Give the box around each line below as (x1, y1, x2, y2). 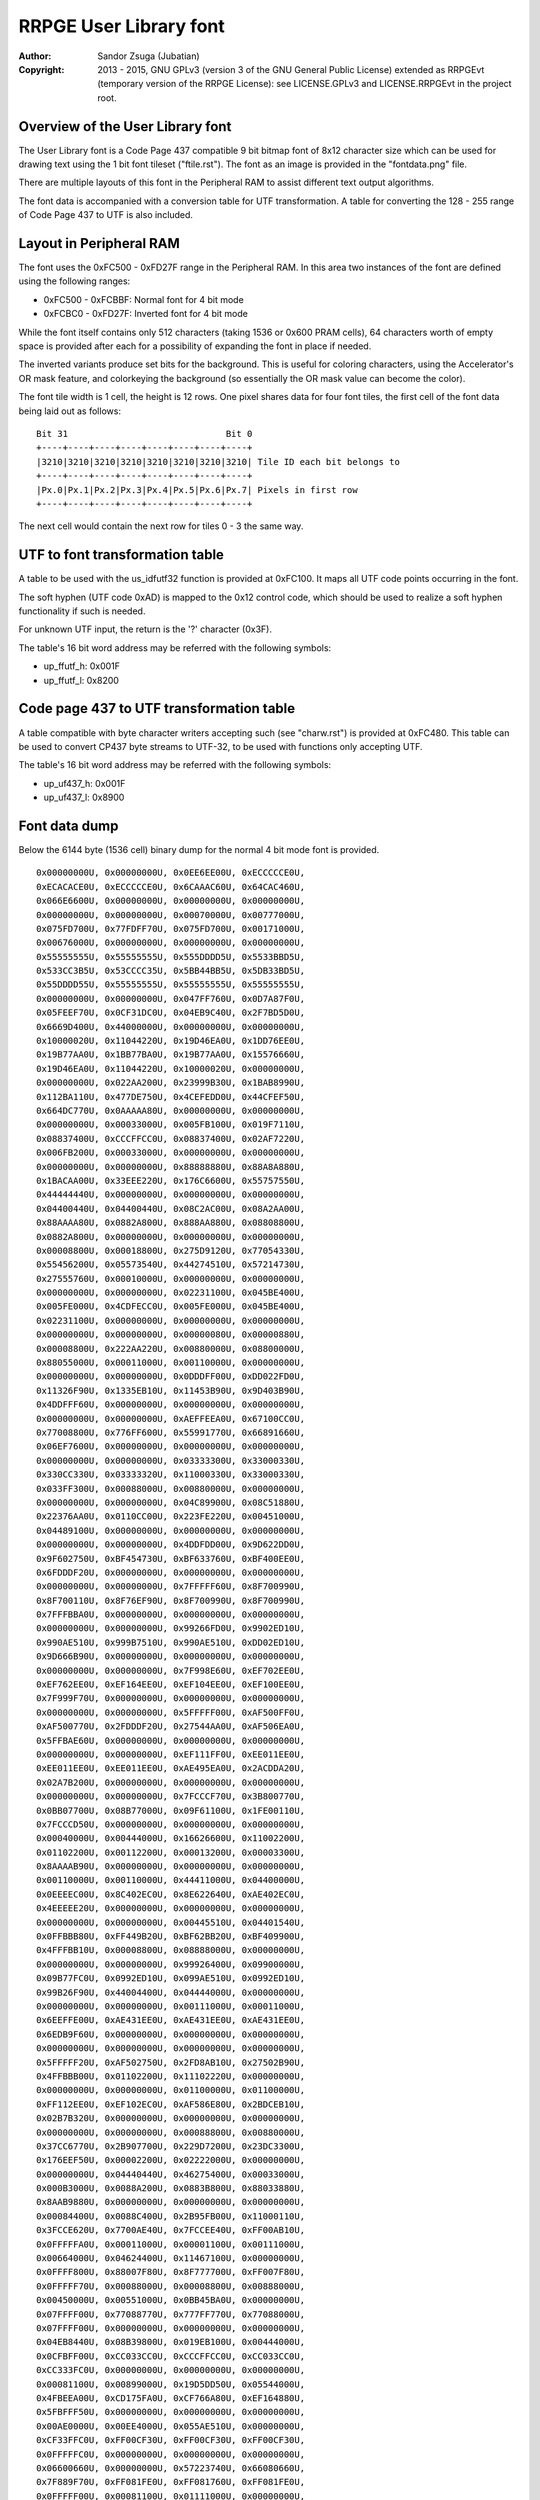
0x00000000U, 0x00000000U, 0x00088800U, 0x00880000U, (36, 2126, 305, 2138)
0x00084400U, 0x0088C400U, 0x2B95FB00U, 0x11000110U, (36, 2210, 305, 2222)
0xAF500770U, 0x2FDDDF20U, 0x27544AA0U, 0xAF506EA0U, (36, 1721, 305, 1732)
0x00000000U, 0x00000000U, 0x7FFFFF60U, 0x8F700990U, (36, 1581, 305, 1592)
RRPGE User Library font (18, 15, 225, 37)
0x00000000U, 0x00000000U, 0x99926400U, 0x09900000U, (36, 1958, 305, 1970)
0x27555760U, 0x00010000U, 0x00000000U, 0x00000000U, (36, 1273, 305, 1284)
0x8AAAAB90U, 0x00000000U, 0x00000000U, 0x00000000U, (36, 1861, 305, 1872)
